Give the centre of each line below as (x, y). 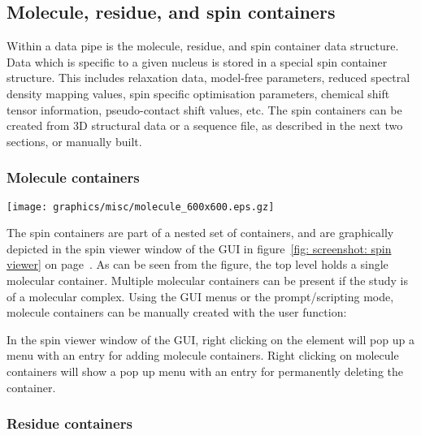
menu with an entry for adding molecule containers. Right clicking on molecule (203, 355)
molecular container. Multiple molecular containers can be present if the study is (208, 281)
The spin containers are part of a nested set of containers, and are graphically (200, 233)
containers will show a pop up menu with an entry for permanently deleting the (205, 371)
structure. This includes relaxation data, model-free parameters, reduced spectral (208, 78)
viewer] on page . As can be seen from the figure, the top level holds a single (197, 264)
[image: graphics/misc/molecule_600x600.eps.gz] (141, 207)
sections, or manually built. (74, 141)
